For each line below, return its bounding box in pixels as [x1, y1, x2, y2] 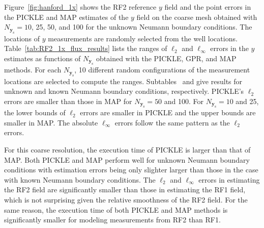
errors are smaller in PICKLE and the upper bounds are [80, 107, 256, 118]
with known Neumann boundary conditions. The [4, 174, 156, 185]
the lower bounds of [4, 107, 66, 118]
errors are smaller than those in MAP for [4, 95, 132, 106]
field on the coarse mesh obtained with [136, 11, 257, 22]
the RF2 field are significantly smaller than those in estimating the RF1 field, [4, 184, 246, 195]
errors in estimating [198, 174, 260, 185]
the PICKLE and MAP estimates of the [4, 11, 129, 22]
